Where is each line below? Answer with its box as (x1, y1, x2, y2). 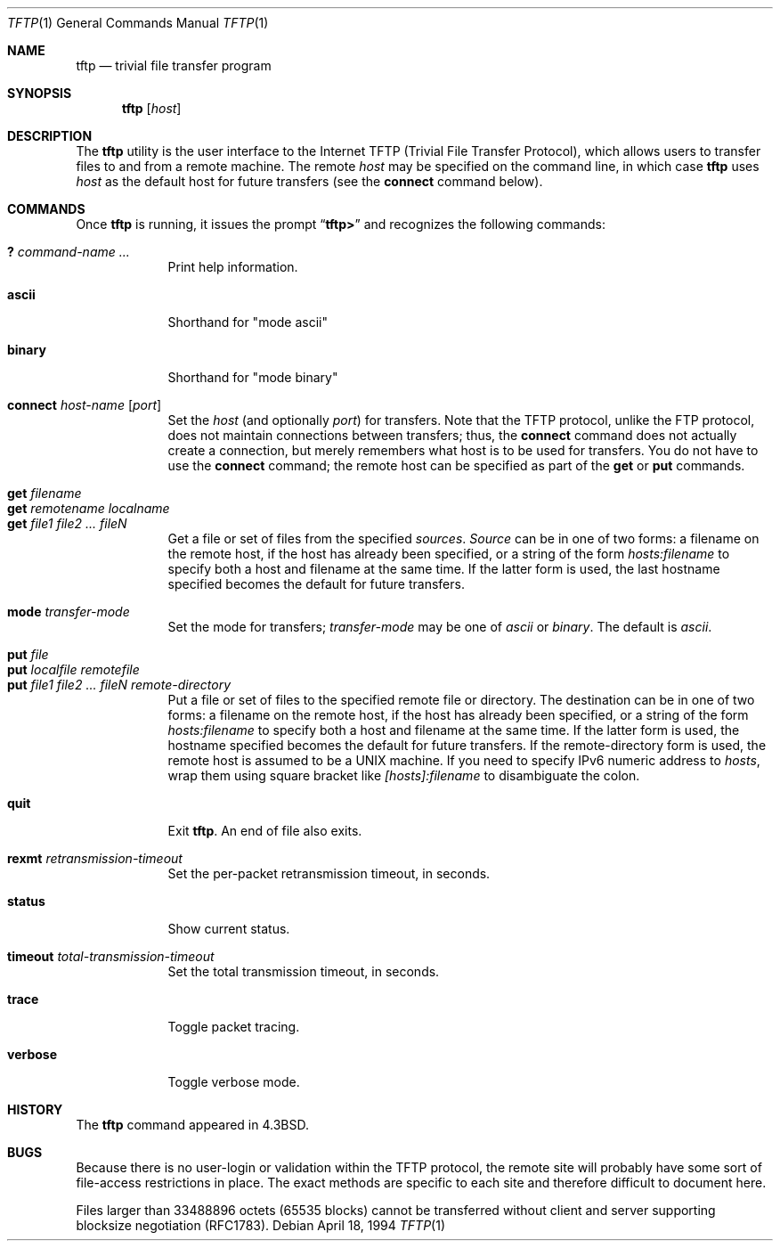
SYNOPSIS (7, 86, 72, 101)
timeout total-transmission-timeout (7, 949, 215, 964)
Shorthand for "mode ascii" (167, 314, 329, 330)
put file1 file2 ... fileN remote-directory (7, 677, 232, 692)
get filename (7, 485, 82, 501)
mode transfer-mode (7, 604, 130, 619)
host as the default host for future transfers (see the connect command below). (76, 174, 543, 189)
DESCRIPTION (7, 128, 93, 143)
